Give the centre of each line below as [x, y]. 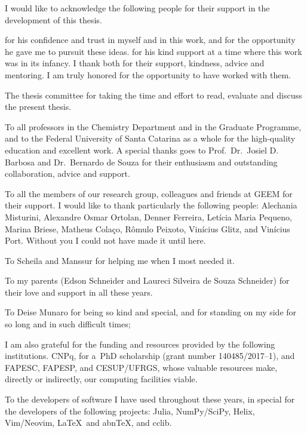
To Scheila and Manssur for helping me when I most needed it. [120, 260]
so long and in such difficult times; [68, 324]
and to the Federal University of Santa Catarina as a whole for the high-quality [150, 138]
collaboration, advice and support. [67, 173]
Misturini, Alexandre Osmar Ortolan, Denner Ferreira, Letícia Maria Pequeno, [148, 216]
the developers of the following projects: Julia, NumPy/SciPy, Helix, [130, 411]
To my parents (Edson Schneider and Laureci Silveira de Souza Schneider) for [147, 280]
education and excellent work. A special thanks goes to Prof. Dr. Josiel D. [142, 150]
